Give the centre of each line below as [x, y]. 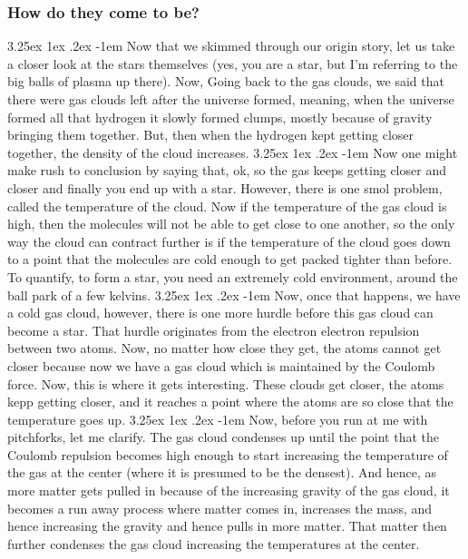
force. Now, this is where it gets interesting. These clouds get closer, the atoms [226, 383]
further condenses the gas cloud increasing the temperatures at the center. [214, 543]
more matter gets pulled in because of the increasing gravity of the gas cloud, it [229, 490]
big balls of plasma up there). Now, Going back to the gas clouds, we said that [226, 81]
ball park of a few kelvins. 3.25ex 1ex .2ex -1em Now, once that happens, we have [234, 294]
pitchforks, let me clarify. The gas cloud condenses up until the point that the [224, 437]
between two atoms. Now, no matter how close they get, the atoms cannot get [224, 348]
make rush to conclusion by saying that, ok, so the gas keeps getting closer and [227, 170]
